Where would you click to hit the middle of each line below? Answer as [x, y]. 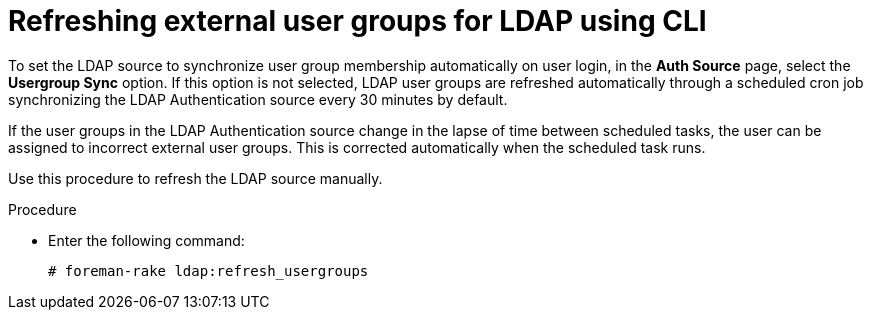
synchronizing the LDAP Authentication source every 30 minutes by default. [258, 99]
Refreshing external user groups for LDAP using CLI [357, 21]
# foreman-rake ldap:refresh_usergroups [208, 270]
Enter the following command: [146, 240]
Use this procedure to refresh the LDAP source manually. [195, 178]
